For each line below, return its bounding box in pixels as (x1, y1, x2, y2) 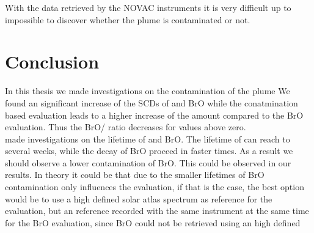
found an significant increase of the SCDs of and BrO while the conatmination (5, 96, 298, 109)
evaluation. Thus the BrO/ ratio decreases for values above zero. (5, 120, 246, 133)
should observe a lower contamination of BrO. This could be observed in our (5, 156, 291, 169)
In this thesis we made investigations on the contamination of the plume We (5, 84, 290, 97)
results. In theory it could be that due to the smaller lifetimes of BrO (5, 168, 265, 181)
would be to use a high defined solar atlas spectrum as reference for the (5, 192, 272, 205)
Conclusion (5, 49, 100, 74)
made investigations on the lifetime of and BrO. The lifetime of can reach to (5, 132, 290, 145)
